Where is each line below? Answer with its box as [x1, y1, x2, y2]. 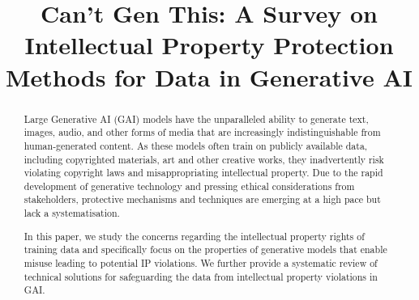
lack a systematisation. [24, 206, 120, 220]
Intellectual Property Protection [24, 28, 394, 61]
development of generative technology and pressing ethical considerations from [24, 179, 355, 192]
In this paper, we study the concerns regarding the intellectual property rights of [24, 229, 365, 243]
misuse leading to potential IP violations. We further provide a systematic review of [24, 256, 378, 269]
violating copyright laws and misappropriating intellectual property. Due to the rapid [24, 166, 383, 180]
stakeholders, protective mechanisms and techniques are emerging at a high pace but [24, 192, 381, 206]
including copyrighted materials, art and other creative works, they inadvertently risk [24, 152, 384, 166]
